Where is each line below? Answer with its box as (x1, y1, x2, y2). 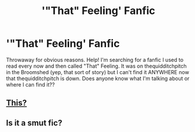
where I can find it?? (6, 81, 55, 88)
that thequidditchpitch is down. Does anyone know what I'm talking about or (6, 75, 190, 82)
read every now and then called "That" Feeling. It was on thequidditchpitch (6, 62, 187, 70)
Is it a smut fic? (6, 118, 63, 128)
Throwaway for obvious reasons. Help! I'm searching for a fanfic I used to (6, 56, 184, 63)
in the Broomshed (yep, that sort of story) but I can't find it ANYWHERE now (6, 68, 189, 75)
